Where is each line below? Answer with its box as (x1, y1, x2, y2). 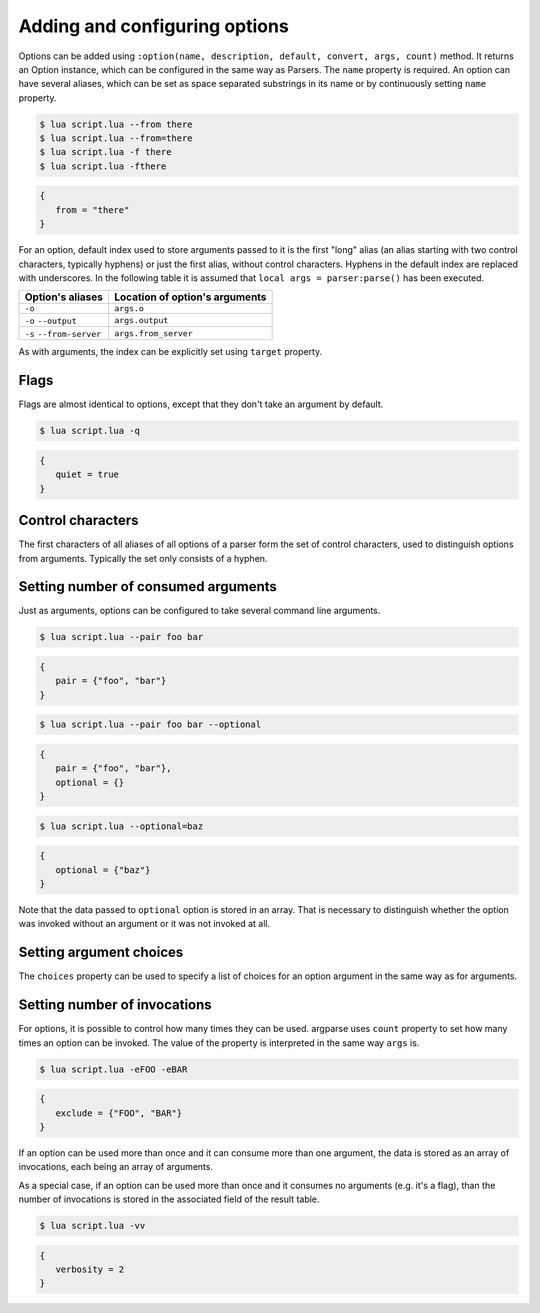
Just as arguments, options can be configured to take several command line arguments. (18, 605, 381, 617)
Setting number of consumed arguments (18, 578, 277, 595)
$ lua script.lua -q (39, 425, 140, 437)
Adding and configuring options (18, 15, 289, 37)
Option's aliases (24, 290, 104, 304)
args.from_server (114, 328, 194, 339)
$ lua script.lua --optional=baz (39, 820, 204, 832)
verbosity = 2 (55, 1264, 125, 1275)
